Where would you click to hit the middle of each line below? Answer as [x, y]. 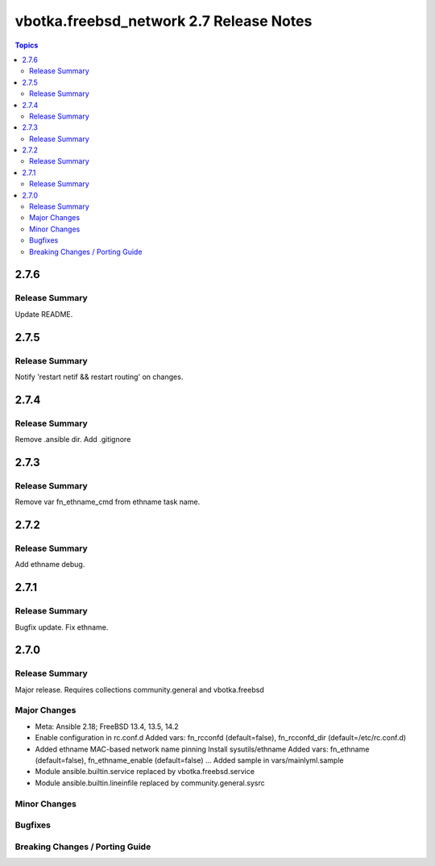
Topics [27, 45]
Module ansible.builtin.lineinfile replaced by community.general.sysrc [150, 783]
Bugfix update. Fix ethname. [62, 627]
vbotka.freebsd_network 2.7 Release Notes [164, 21]
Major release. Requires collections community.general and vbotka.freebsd [140, 689]
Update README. [44, 314]
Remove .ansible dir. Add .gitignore [73, 439]
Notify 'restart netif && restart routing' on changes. [99, 377]
